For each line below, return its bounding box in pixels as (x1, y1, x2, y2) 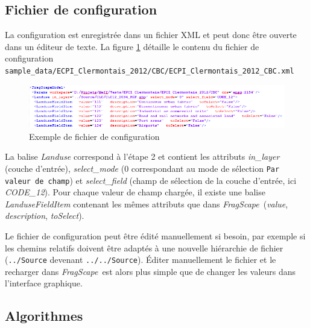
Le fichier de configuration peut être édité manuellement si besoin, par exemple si (5, 229, 306, 242)
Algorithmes (5, 306, 83, 325)
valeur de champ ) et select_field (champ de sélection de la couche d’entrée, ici (5, 174, 297, 186)
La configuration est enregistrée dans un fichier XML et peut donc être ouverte (5, 28, 297, 41)
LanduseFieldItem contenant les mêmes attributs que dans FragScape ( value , (5, 197, 288, 210)
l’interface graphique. (5, 277, 83, 289)
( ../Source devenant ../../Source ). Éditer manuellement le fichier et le (5, 253, 276, 266)
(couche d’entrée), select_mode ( (5, 162, 125, 174)
